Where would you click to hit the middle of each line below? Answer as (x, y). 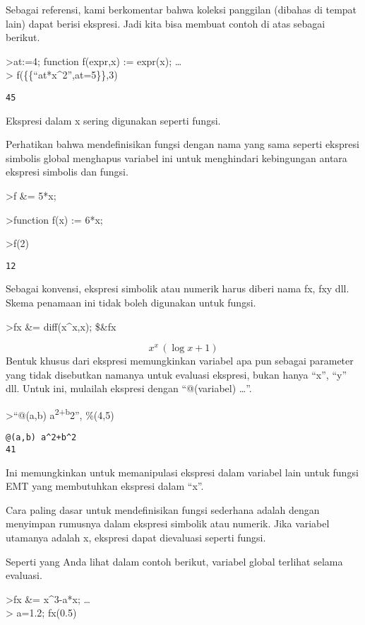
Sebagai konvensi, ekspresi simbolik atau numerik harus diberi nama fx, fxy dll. (178, 288)
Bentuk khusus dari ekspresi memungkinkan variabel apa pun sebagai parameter (180, 361)
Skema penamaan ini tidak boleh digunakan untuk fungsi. (131, 303)
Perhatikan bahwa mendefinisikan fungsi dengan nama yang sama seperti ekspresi (182, 144)
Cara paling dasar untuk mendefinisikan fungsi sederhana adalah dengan (163, 509)
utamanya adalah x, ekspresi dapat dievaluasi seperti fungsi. (136, 537)
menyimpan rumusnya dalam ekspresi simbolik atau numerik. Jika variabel (168, 523)
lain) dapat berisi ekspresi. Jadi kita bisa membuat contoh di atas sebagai (166, 23)
